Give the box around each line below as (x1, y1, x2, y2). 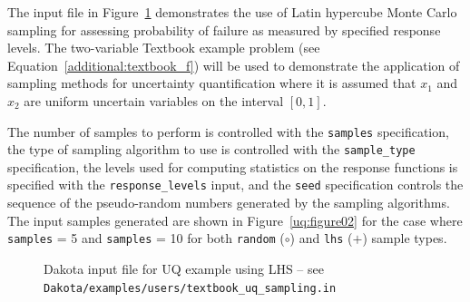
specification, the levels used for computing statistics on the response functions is (7, 157, 458, 176)
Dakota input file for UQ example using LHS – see (44, 258, 324, 278)
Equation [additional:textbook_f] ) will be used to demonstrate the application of (7, 55, 460, 74)
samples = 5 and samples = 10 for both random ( (7, 229, 285, 248)
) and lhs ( (289, 229, 353, 248)
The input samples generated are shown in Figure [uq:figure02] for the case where (7, 210, 463, 229)
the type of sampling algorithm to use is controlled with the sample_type (7, 140, 416, 159)
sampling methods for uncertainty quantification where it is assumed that (7, 73, 416, 93)
